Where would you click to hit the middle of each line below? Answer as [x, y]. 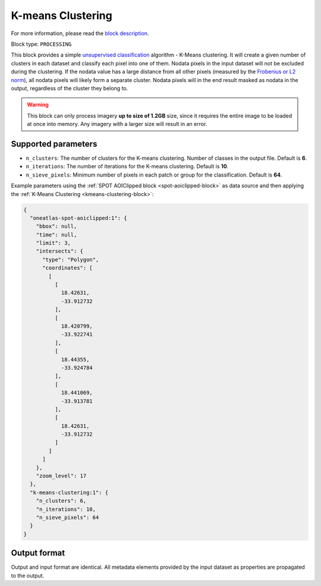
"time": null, [56, 234]
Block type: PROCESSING [41, 44]
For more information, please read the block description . [80, 33]
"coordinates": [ [68, 268]
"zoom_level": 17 [61, 476]
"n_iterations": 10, [66, 509]
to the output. [28, 575]
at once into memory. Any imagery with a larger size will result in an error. [117, 124]
